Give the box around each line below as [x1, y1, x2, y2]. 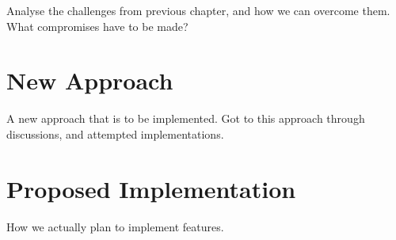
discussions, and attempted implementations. [6, 125, 224, 142]
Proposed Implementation [6, 172, 296, 204]
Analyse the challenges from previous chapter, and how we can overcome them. [6, 2, 390, 18]
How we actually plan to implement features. [6, 218, 224, 234]
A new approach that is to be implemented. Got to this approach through [6, 110, 365, 127]
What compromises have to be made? [6, 17, 188, 34]
